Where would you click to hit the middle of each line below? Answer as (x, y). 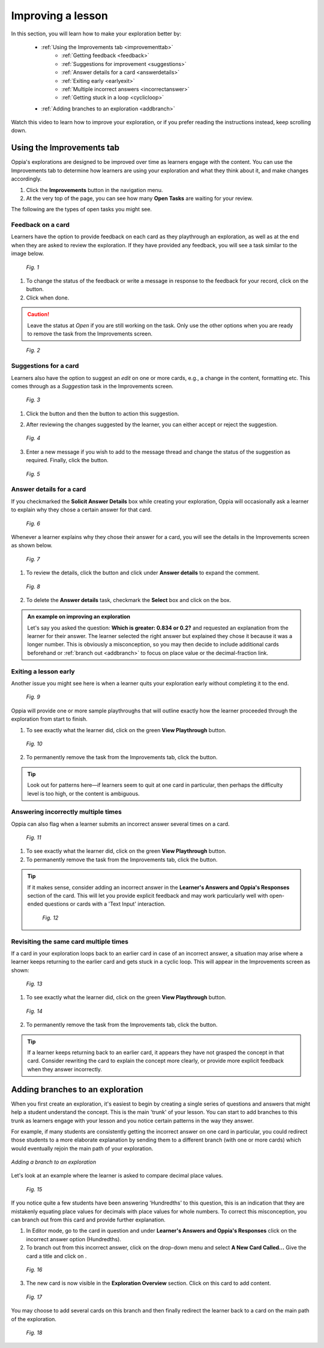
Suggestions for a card (45, 366)
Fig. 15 (34, 1189)
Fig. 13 (34, 984)
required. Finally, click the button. (67, 460)
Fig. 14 (34, 1011)
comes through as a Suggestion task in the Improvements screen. (92, 386)
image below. (28, 254)
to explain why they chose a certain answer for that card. (82, 510)
